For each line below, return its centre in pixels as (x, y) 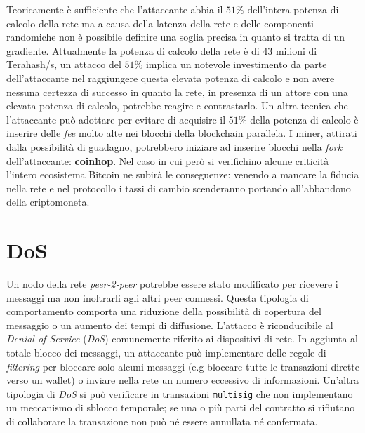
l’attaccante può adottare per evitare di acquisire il (116, 119)
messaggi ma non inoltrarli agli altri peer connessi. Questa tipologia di (158, 297)
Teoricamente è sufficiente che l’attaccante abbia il (115, 9)
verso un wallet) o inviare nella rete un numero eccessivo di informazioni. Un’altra (183, 380)
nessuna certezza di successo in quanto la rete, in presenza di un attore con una (177, 92)
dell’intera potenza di (293, 9)
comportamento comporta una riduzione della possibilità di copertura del (164, 311)
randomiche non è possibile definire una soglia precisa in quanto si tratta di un (176, 37)
